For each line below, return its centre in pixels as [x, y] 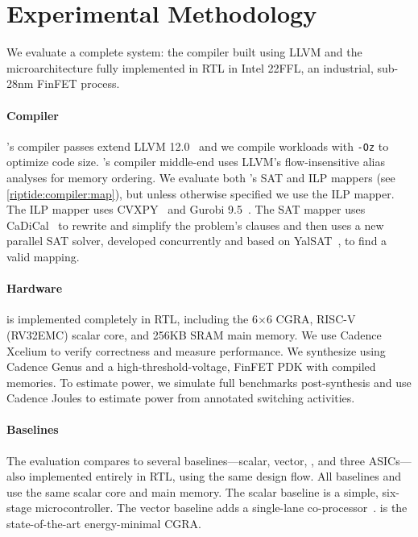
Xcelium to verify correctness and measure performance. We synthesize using [196, 350]
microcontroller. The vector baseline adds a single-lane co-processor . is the [221, 508]
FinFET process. [79, 83]
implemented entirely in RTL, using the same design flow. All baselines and [215, 476]
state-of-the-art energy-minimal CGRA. [104, 524]
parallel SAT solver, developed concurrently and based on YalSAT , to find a [197, 241]
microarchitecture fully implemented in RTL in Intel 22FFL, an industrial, [190, 67]
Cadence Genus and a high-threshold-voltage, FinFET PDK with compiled [191, 366]
